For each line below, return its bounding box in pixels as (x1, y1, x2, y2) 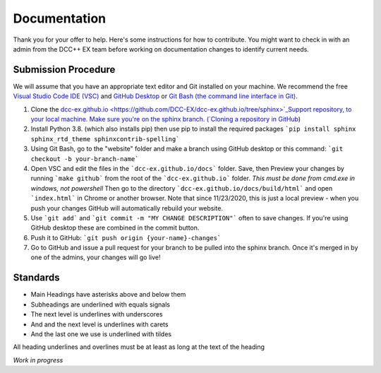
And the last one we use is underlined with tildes (30, 329, 172, 338)
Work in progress (13, 355, 64, 364)
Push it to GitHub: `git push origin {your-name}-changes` (30, 233, 222, 242)
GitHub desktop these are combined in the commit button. (30, 223, 200, 232)
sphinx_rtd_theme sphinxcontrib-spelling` (30, 135, 180, 143)
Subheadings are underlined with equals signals (30, 300, 171, 309)
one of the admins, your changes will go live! (30, 253, 161, 261)
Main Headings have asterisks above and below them (30, 290, 186, 299)
